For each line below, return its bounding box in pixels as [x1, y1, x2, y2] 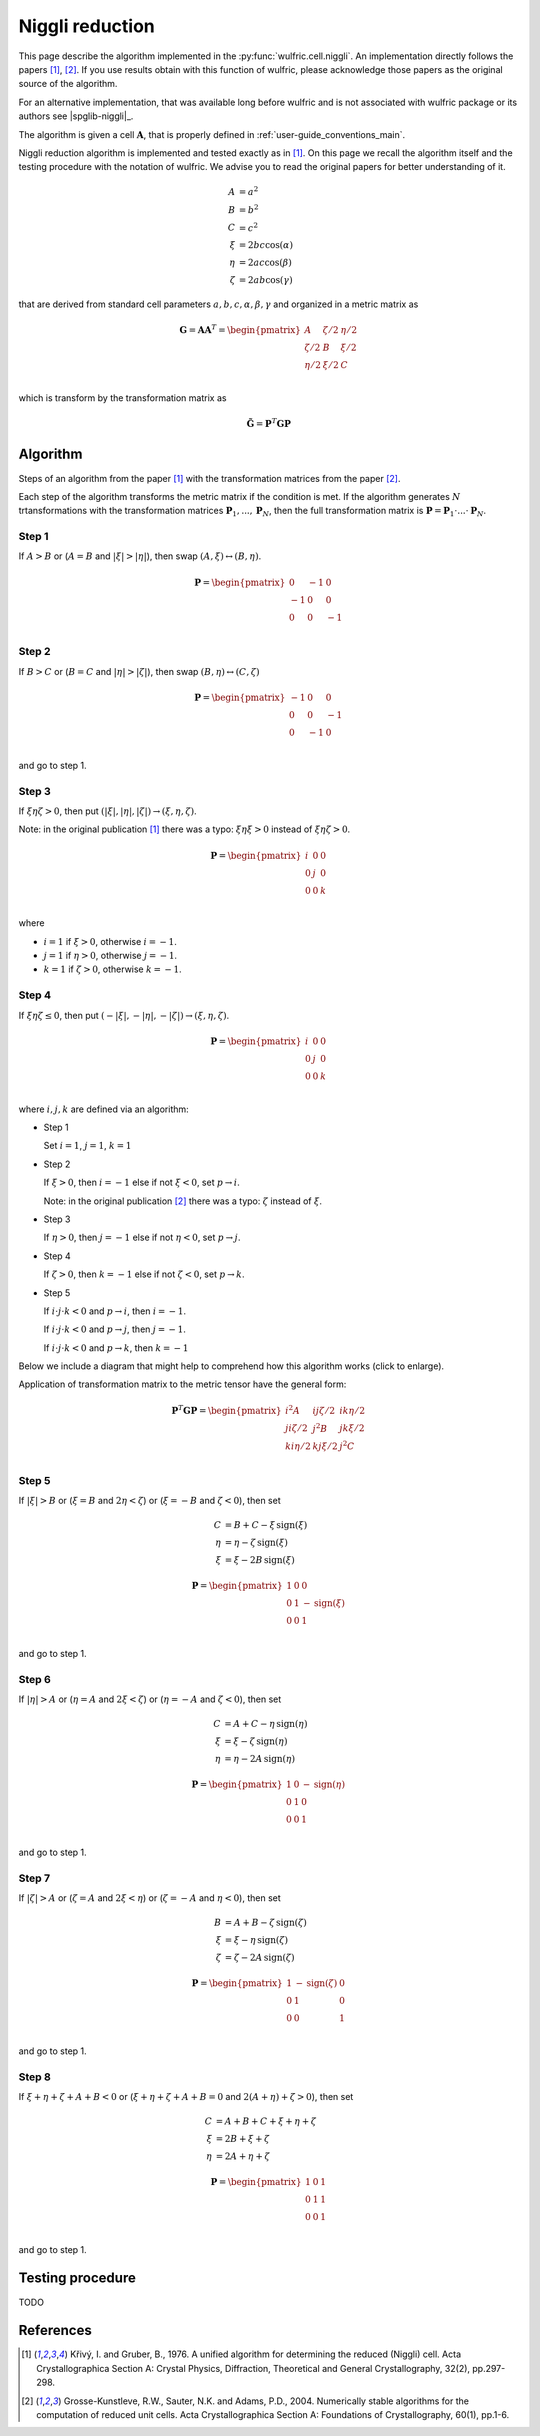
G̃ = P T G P [246, 416, 292, 430]
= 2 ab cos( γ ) [238, 275, 294, 286]
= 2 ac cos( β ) [238, 257, 292, 269]
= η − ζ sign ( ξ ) [224, 1537, 289, 1549]
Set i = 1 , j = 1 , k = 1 [43, 1140, 132, 1152]
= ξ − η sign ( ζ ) [224, 1935, 289, 1946]
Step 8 [18, 2070, 52, 2084]
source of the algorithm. [18, 78, 118, 90]
